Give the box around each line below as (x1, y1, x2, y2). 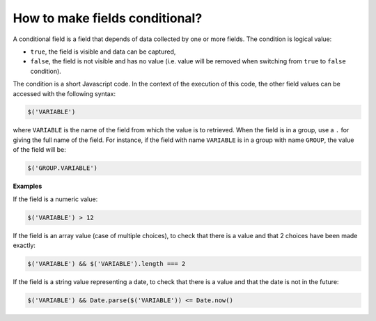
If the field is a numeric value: (13, 195, 98, 203)
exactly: (13, 241, 36, 249)
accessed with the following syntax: (13, 89, 116, 97)
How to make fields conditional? (13, 10, 203, 26)
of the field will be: (13, 146, 66, 154)
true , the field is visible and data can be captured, (30, 47, 176, 56)
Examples (13, 182, 42, 191)
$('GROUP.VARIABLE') (27, 164, 97, 172)
